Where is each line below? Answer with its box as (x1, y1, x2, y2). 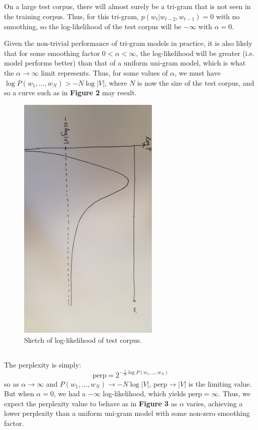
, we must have (175, 67, 221, 78)
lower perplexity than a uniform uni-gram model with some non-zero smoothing (4, 408, 250, 418)
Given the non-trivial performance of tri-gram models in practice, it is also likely (4, 38, 252, 48)
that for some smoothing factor (4, 47, 100, 58)
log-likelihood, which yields (103, 388, 186, 399)
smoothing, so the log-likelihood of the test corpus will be (4, 21, 182, 31)
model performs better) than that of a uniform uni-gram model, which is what (4, 57, 246, 68)
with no (216, 11, 240, 21)
